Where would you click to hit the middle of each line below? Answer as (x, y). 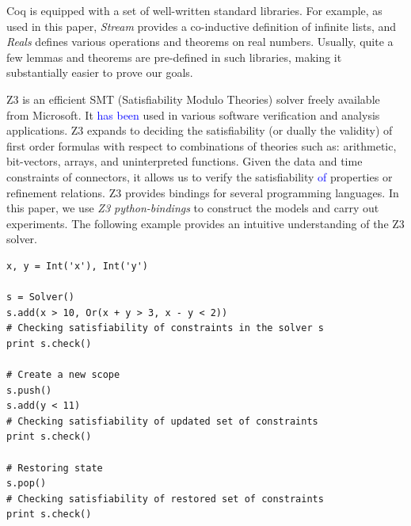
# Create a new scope (63, 375)
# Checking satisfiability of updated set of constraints (162, 421)
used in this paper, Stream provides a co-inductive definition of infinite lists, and (202, 26)
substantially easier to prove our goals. (100, 72)
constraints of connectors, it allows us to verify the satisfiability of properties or (200, 176)
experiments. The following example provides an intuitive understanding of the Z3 (205, 223)
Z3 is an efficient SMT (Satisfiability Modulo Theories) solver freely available (193, 99)
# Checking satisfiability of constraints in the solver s (165, 328)
